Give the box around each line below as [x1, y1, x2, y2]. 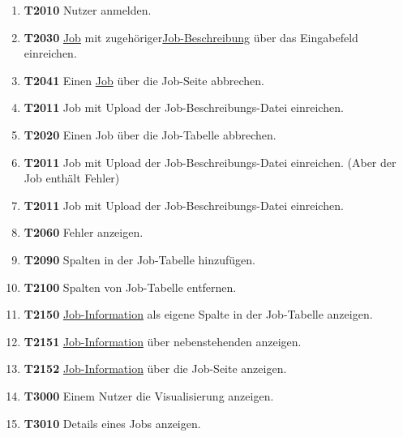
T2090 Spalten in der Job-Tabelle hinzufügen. [24, 251, 255, 268]
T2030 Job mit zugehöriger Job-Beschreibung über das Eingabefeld [24, 28, 358, 45]
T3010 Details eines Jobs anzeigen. [24, 414, 201, 431]
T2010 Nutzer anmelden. [24, 2, 152, 18]
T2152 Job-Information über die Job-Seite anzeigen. [24, 360, 287, 377]
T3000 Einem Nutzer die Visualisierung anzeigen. [24, 387, 274, 404]
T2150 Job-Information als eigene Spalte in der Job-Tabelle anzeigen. [24, 306, 373, 323]
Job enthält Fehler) [24, 169, 120, 186]
